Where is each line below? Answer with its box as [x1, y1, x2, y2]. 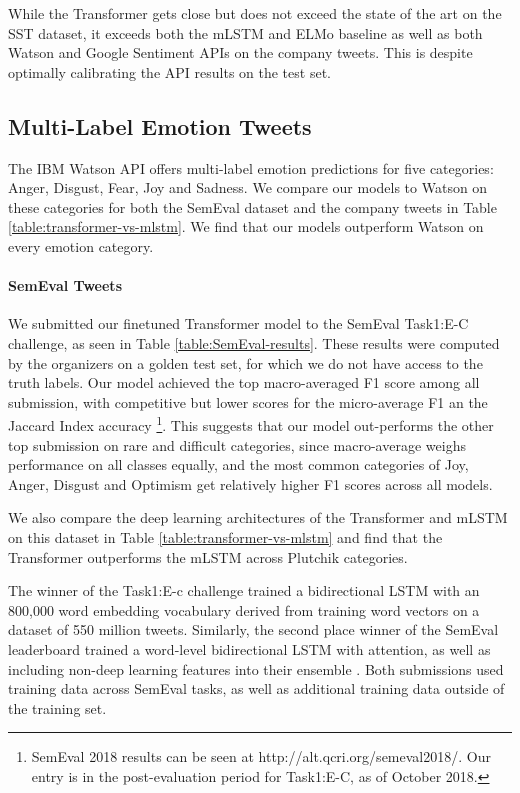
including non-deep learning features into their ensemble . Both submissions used [8, 658, 504, 679]
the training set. [8, 697, 107, 718]
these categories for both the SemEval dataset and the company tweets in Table [8, 196, 497, 217]
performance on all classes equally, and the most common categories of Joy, [8, 454, 469, 475]
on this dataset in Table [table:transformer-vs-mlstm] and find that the [8, 526, 443, 547]
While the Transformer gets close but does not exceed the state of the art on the [8, 3, 502, 23]
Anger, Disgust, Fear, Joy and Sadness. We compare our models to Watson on [8, 177, 488, 198]
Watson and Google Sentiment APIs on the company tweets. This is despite [8, 42, 473, 63]
